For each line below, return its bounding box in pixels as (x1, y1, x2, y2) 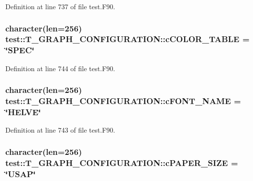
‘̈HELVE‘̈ (5, 106, 41, 118)
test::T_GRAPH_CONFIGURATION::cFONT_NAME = (5, 95, 241, 107)
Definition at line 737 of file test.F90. (5, 1, 115, 11)
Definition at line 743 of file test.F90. (5, 125, 115, 135)
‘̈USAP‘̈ (5, 167, 36, 180)
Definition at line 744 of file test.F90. (5, 63, 115, 73)
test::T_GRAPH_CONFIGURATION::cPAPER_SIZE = (5, 156, 238, 168)
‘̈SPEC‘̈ (5, 44, 34, 56)
